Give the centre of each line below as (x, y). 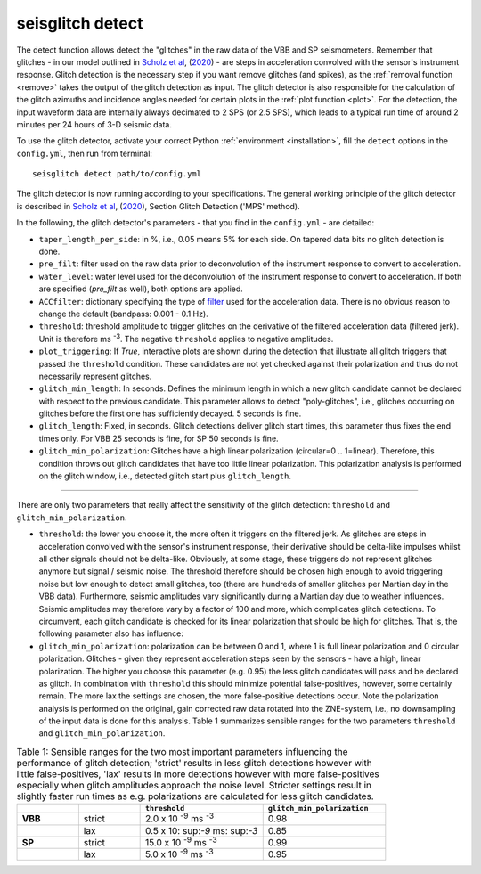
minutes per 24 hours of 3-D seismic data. (94, 124)
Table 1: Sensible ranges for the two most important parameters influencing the (182, 752)
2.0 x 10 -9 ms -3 (179, 818)
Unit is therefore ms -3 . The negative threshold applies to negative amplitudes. (186, 338)
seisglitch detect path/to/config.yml (117, 174)
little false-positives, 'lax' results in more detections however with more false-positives (198, 774)
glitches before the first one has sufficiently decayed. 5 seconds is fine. (170, 413)
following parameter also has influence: (111, 633)
